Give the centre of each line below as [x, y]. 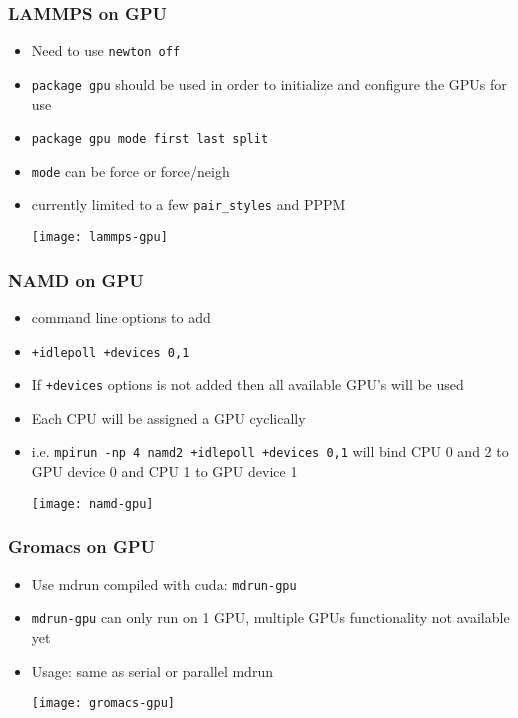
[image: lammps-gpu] [99, 237]
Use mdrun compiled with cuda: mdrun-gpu [164, 583]
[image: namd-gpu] [92, 503]
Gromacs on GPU [82, 546]
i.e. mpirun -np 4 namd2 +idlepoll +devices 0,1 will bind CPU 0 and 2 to [270, 451]
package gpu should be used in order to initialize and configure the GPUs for [269, 83]
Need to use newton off [106, 50]
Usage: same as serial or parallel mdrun [152, 670]
